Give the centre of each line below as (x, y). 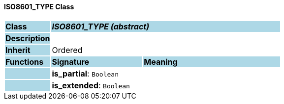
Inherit (18, 50)
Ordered (67, 50)
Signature (71, 62)
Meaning (161, 62)
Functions (25, 62)
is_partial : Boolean (85, 73)
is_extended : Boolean (91, 85)
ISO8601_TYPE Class (39, 7)
